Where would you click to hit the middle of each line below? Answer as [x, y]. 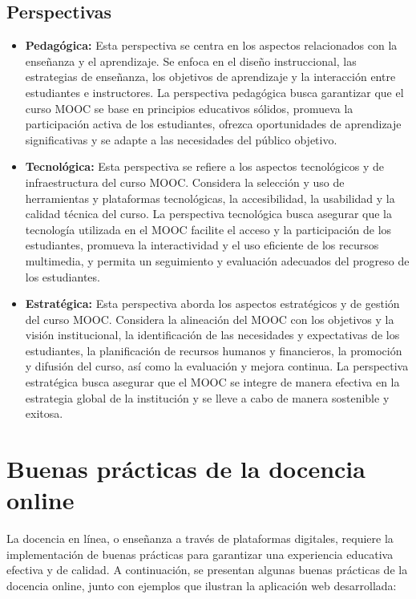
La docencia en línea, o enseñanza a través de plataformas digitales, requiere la [200, 538]
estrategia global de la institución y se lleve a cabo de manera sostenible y [207, 397]
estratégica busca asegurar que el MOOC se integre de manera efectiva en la [212, 382]
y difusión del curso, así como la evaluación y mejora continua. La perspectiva [217, 366]
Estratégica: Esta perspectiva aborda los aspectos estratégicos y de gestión [212, 304]
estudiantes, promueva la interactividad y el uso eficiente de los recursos [202, 245]
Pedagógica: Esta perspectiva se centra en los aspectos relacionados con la [211, 45]
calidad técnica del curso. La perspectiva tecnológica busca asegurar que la [208, 214]
